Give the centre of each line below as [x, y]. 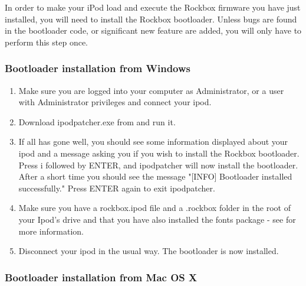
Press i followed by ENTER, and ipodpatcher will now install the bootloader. [158, 165]
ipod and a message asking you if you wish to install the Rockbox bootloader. [159, 153]
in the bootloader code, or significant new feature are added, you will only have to [153, 30]
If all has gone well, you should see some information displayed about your [153, 142]
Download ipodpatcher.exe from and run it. [97, 121]
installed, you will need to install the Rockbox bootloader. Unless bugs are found [151, 19]
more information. [51, 231]
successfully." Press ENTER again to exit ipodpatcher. [117, 188]
